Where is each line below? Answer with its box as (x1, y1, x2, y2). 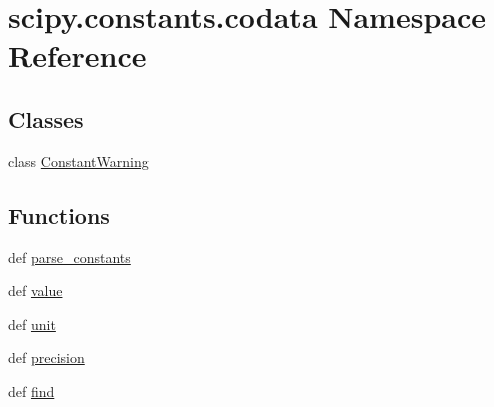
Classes (8, 103, 84, 134)
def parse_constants (8, 246, 131, 267)
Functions (8, 199, 110, 230)
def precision (8, 347, 85, 368)
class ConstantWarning (8, 150, 149, 171)
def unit (8, 313, 56, 334)
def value (8, 280, 63, 301)
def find (8, 380, 55, 401)
